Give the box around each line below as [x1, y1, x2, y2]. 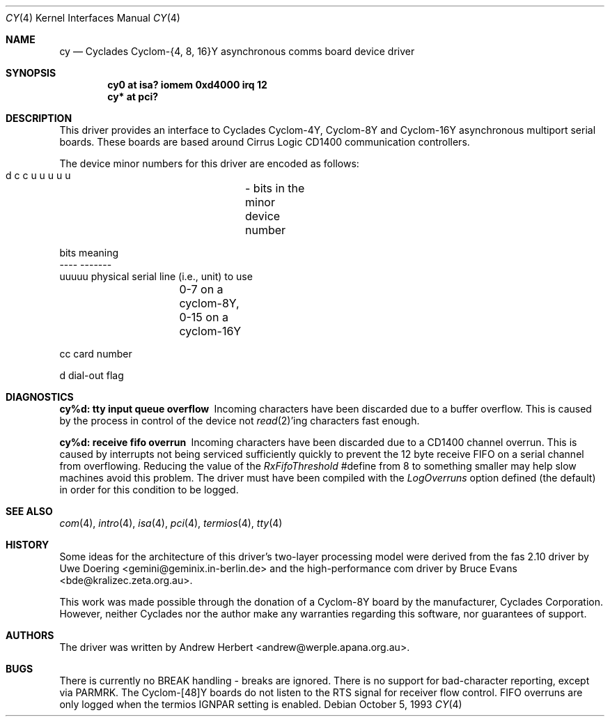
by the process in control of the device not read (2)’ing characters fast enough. [59, 415, 420, 427]
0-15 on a [179, 310, 228, 324]
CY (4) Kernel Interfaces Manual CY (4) [6, 12, 180, 24]
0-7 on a [179, 282, 224, 296]
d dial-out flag [59, 369, 124, 381]
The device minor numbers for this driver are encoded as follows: [59, 158, 359, 169]
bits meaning [59, 247, 119, 259]
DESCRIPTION [6, 112, 72, 124]
